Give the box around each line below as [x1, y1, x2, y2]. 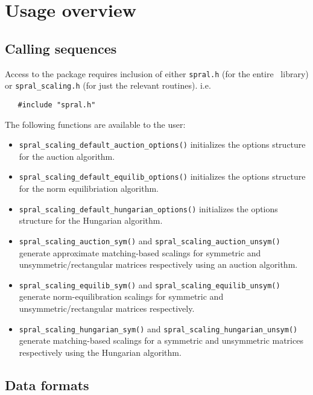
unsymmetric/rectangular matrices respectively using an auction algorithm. [19, 258, 298, 271]
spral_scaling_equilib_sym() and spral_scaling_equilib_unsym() [19, 278, 280, 291]
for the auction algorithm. [19, 150, 115, 162]
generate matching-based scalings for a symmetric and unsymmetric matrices [19, 334, 303, 347]
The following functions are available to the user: [5, 118, 186, 130]
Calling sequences [5, 39, 117, 57]
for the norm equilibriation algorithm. [19, 182, 159, 195]
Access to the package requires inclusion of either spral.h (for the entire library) [5, 67, 309, 80]
